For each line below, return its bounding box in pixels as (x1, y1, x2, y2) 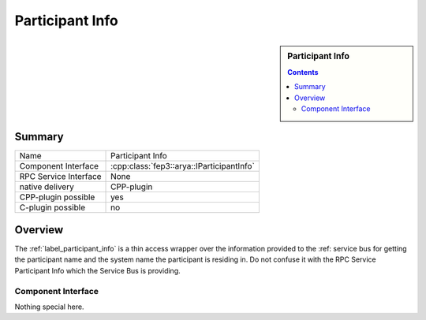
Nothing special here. (14, 302, 84, 311)
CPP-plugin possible (19, 192, 95, 203)
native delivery (19, 181, 74, 192)
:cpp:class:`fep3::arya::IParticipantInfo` (110, 161, 256, 172)
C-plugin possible (19, 202, 86, 213)
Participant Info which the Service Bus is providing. (14, 266, 181, 275)
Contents (287, 67, 319, 76)
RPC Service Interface (19, 171, 102, 182)
